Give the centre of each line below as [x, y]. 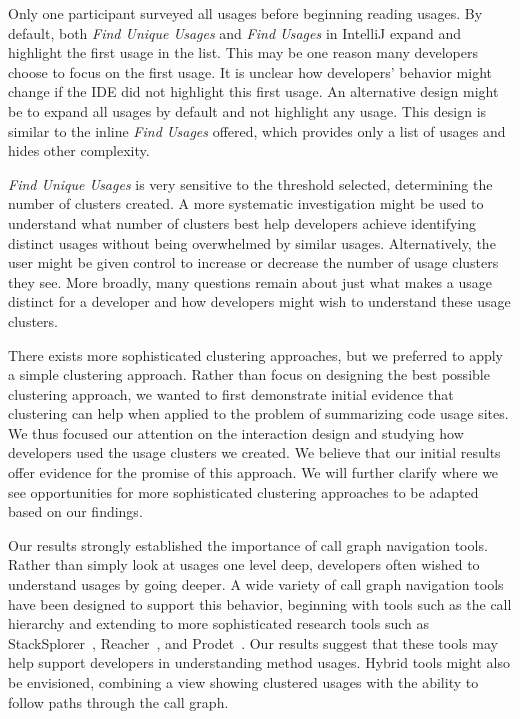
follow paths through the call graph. [118, 701]
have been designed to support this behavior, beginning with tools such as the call [260, 603]
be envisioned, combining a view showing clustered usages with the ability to [243, 682]
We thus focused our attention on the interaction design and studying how [236, 432]
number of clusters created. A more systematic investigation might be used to [246, 203]
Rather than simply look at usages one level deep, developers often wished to [244, 564]
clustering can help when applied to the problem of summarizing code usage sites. [258, 413]
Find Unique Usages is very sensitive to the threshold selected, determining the [250, 183]
